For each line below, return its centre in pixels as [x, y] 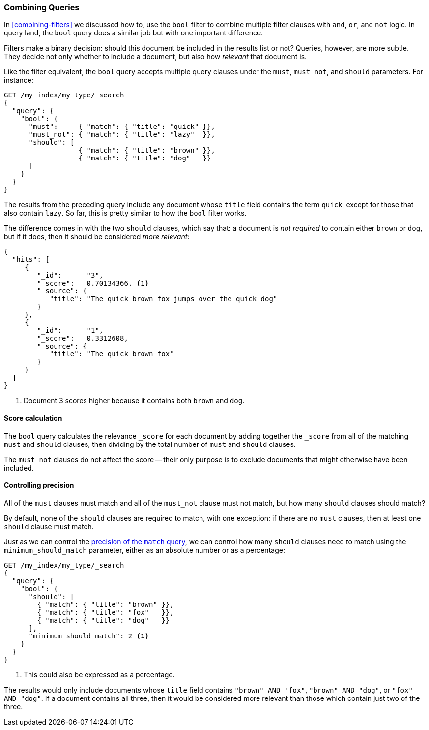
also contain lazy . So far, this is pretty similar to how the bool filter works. [125, 213]
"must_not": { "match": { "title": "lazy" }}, [122, 135]
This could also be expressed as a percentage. [99, 674]
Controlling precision [39, 485]
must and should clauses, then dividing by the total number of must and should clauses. [150, 444]
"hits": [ [31, 260]
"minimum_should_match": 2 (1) [89, 636]
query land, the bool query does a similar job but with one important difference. [134, 33]
